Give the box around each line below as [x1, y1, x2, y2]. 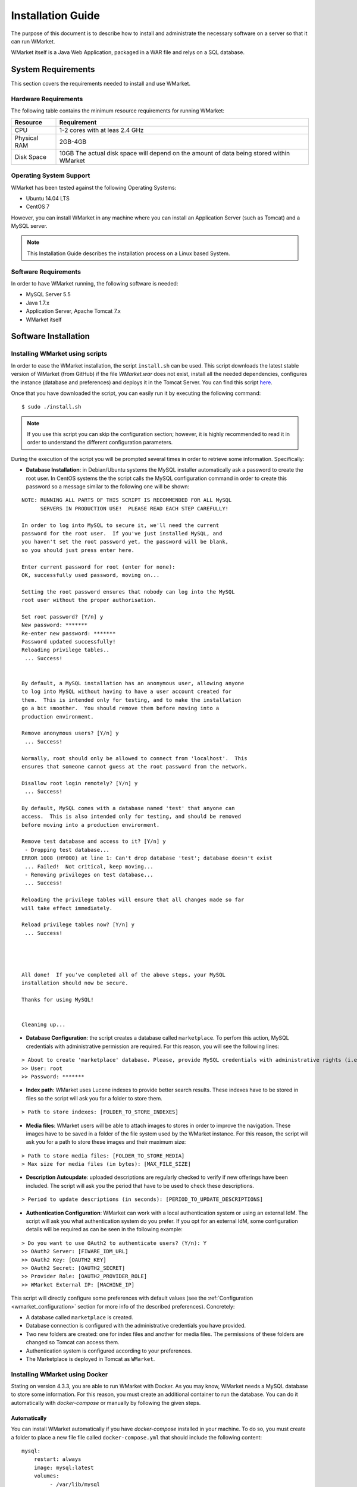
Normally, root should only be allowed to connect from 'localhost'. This [21, 755, 248, 761]
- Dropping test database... [24, 846, 110, 853]
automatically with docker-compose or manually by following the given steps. [11, 1399, 201, 1406]
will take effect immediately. [21, 905, 113, 911]
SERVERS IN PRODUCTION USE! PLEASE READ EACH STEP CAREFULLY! [40, 505, 229, 512]
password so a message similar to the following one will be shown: [26, 483, 190, 490]
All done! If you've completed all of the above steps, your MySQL [21, 971, 226, 978]
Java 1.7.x [26, 299, 50, 306]
